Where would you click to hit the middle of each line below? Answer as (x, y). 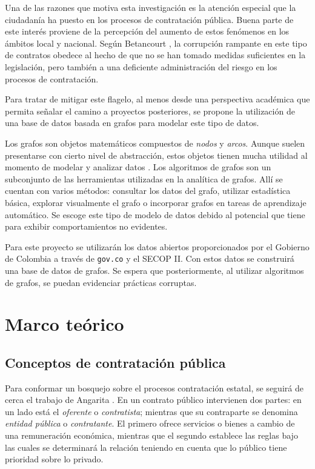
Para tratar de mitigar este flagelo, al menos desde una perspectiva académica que (157, 99)
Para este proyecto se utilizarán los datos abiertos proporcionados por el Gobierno (157, 246)
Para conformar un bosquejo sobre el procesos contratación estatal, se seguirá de (154, 388)
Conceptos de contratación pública (115, 362)
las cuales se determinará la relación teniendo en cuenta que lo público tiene (146, 447)
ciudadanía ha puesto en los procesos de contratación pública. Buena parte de (149, 19)
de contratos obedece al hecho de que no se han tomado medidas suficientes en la (155, 55)
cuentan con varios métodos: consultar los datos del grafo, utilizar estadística (148, 191)
